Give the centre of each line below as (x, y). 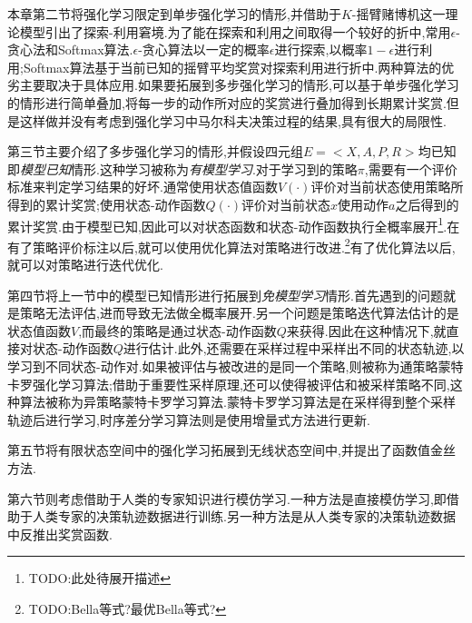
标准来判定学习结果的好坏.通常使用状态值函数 (143, 187)
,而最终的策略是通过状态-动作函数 (177, 330)
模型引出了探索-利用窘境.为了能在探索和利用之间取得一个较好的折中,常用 (235, 31)
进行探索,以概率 (321, 49)
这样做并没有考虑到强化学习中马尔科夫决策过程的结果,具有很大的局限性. (233, 120)
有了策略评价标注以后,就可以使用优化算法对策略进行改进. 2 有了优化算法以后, (231, 245)
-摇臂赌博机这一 (398, 14)
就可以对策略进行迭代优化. (85, 265)
